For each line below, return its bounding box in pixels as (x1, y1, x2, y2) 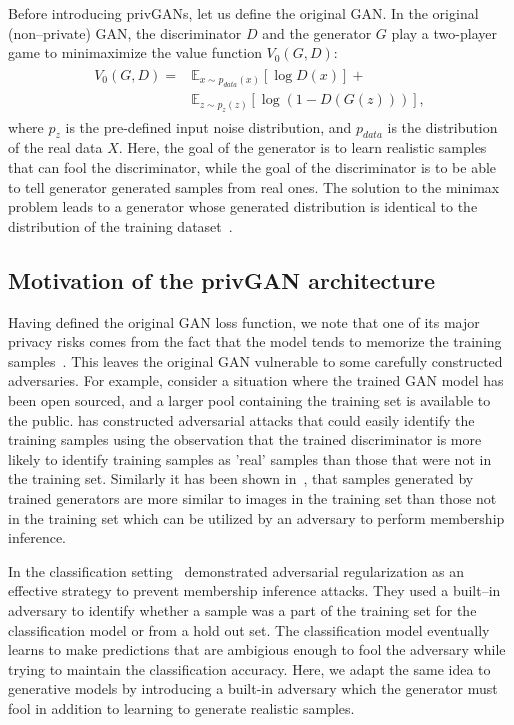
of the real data (8, 137, 103, 158)
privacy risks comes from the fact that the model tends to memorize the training (8, 331, 502, 352)
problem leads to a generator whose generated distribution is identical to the (8, 196, 478, 217)
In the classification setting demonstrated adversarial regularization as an (8, 560, 465, 581)
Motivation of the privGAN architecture (8, 264, 436, 295)
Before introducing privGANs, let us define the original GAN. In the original (8, 3, 479, 23)
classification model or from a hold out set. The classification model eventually (8, 619, 490, 640)
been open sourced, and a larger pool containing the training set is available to (8, 390, 491, 411)
